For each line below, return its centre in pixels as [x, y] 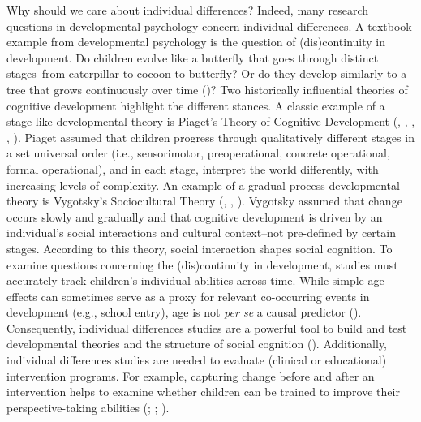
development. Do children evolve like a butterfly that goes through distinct [193, 57]
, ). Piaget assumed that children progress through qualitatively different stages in [210, 137]
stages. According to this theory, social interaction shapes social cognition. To [200, 248]
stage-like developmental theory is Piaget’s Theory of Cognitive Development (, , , [211, 121]
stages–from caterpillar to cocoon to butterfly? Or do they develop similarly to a [207, 73]
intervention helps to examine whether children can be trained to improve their [203, 392]
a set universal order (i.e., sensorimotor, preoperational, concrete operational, [198, 153]
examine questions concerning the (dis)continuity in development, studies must [202, 264]
